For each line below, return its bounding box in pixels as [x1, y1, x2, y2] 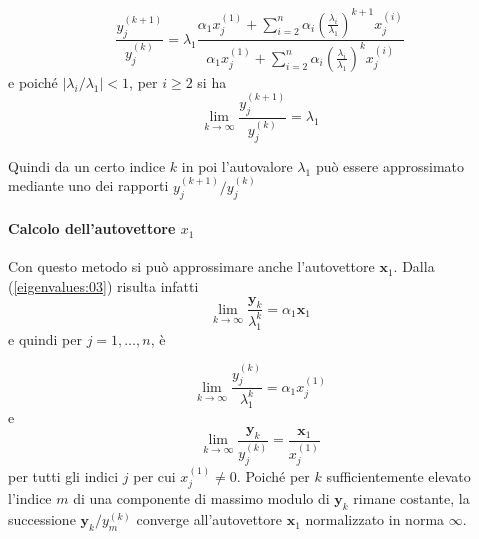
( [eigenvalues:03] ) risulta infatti [8, 276, 199, 297]
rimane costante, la [353, 488, 470, 509]
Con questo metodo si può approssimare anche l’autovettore [8, 256, 375, 277]
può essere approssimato [315, 155, 465, 176]
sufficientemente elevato [326, 465, 471, 486]
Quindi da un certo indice [8, 155, 166, 176]
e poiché [8, 71, 58, 92]
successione [8, 509, 76, 530]
